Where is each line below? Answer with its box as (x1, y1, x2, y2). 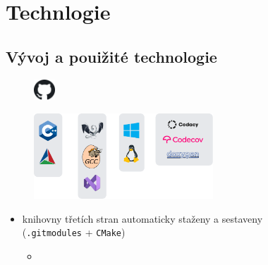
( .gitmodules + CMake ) (22, 225, 126, 240)
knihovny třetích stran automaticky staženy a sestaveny (22, 211, 263, 226)
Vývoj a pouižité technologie (6, 45, 217, 67)
